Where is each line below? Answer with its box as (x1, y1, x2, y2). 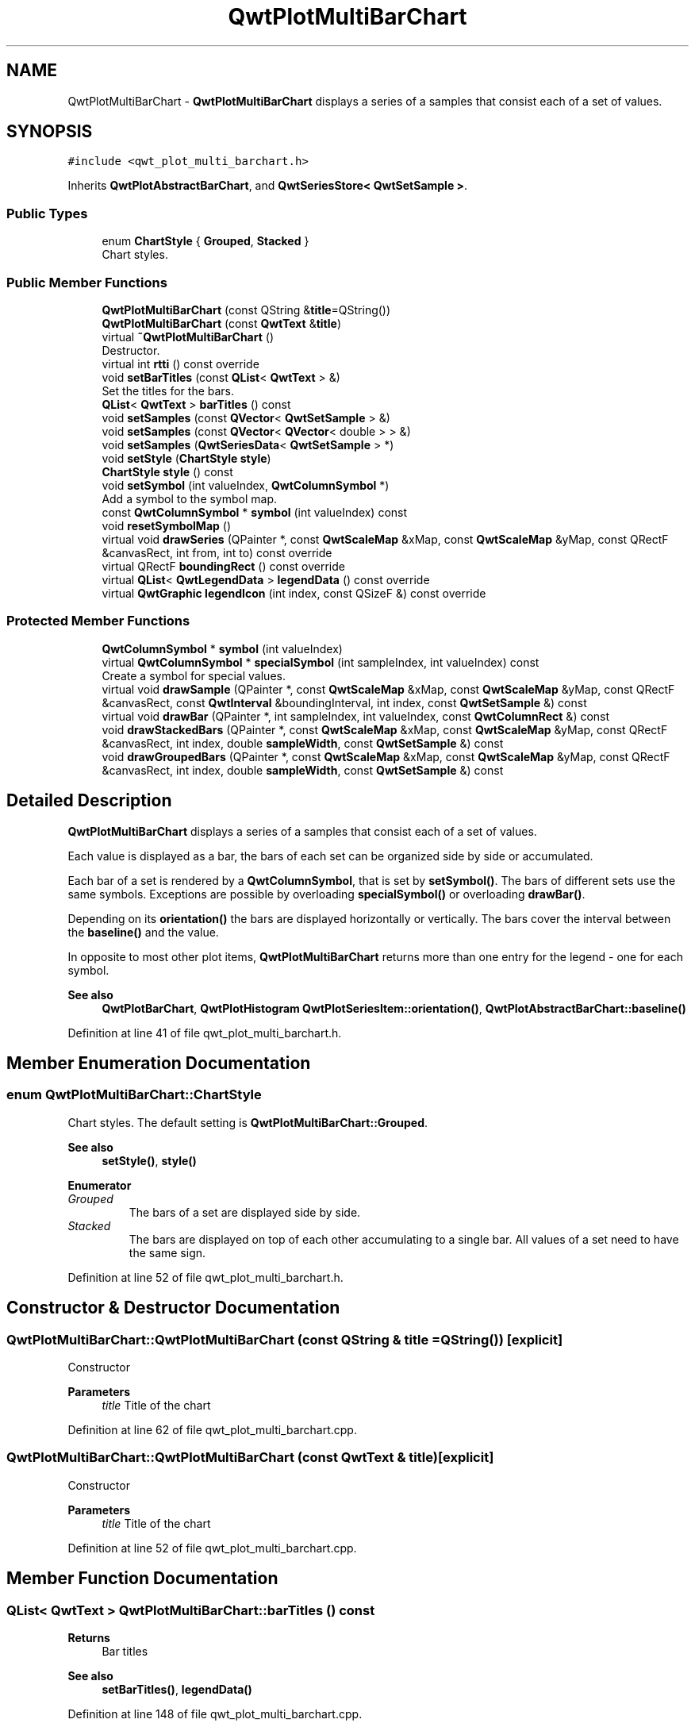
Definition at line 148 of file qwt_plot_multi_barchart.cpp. (67, 1706, 363, 1721)
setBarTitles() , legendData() (102, 1682, 252, 1696)
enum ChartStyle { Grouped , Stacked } (102, 234, 309, 248)
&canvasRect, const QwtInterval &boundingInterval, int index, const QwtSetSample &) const (102, 695, 587, 710)
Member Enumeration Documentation (6, 1052, 311, 1073)
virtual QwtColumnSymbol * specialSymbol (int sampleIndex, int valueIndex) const (102, 655, 539, 669)
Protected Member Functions (6, 613, 190, 629)
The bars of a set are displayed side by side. (129, 1205, 361, 1219)
